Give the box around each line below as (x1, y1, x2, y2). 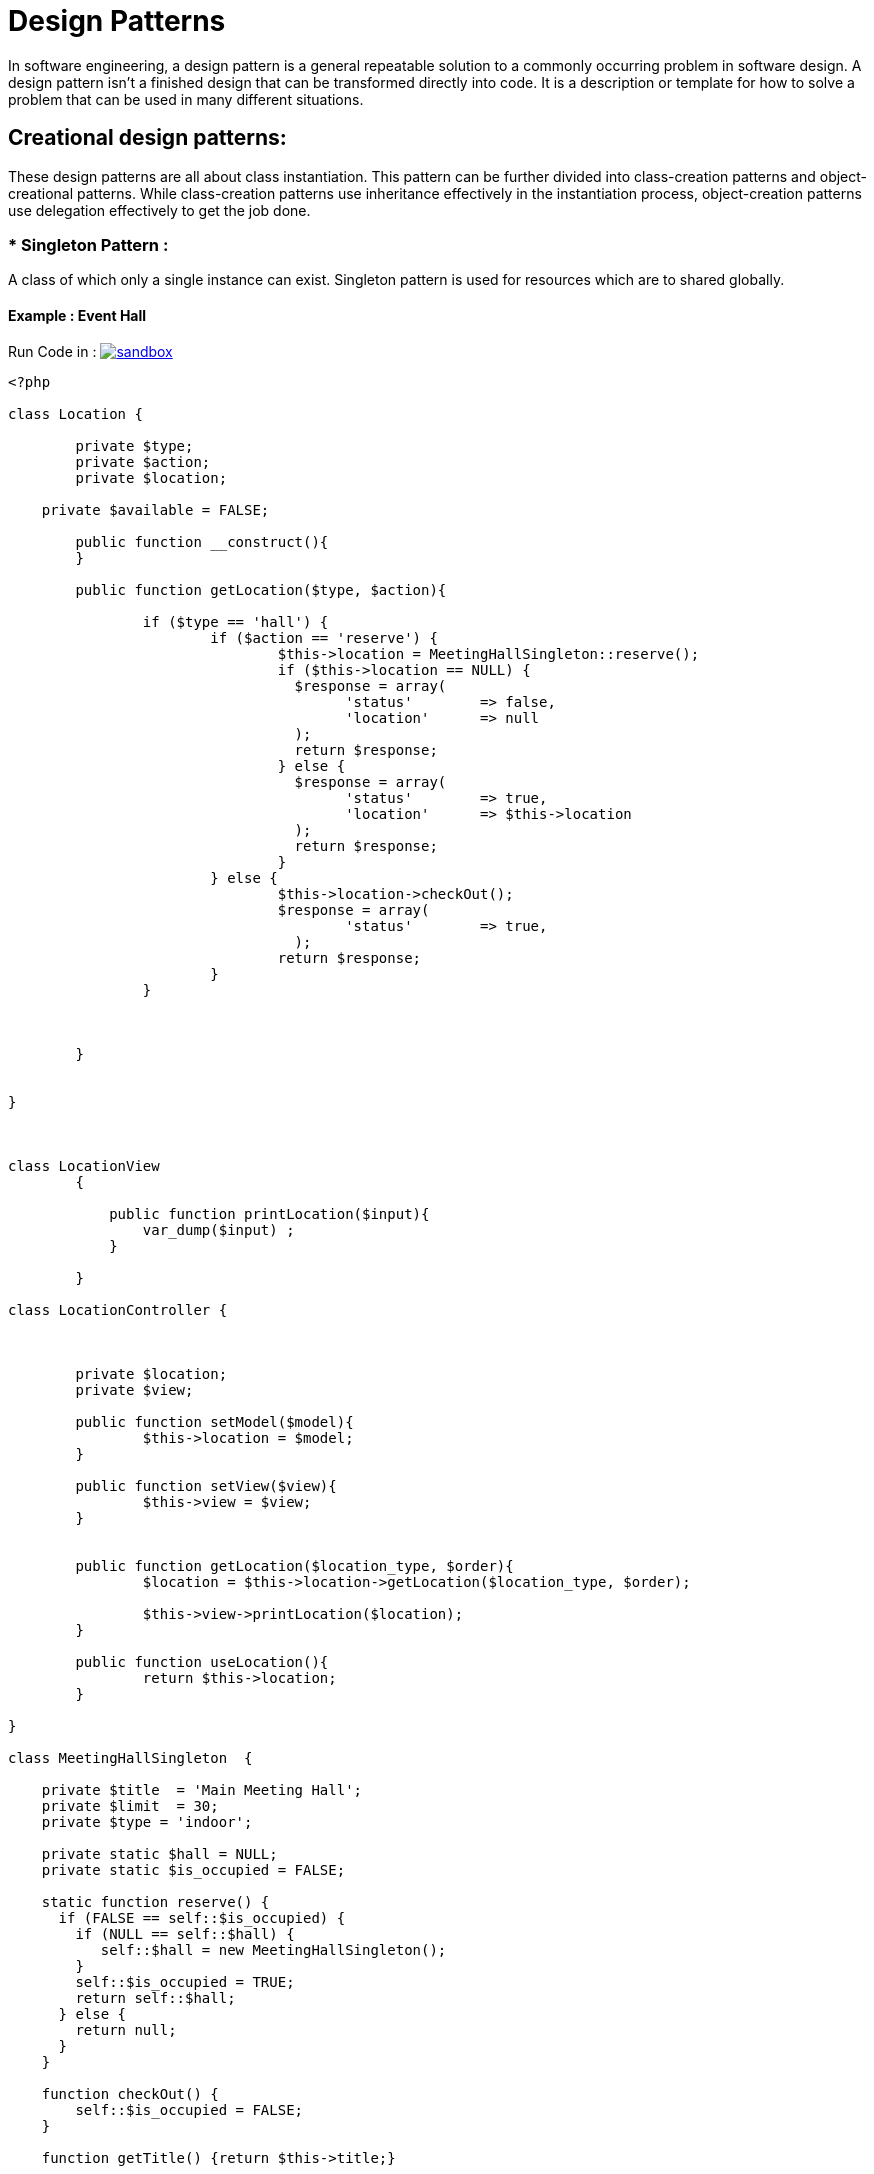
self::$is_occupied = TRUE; (75, 1973, 295, 1990)
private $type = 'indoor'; (41, 1813, 253, 1830)
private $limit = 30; (41, 1797, 219, 1814)
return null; (75, 2021, 177, 2038)
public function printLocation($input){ (109, 1205, 430, 1222)
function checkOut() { (41, 2085, 219, 2102)
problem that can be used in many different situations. (8, 90, 364, 108)
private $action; (75, 453, 211, 470)
